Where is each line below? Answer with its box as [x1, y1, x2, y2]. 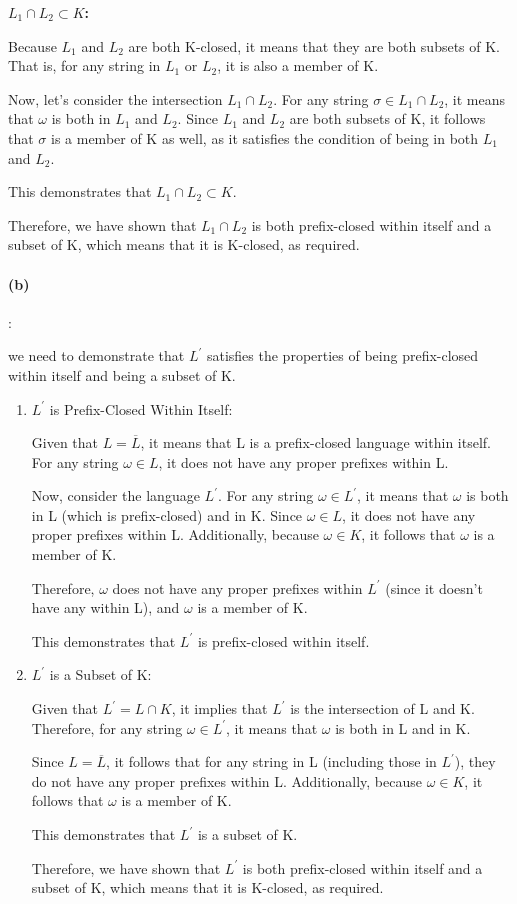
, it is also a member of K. [217, 55, 379, 76]
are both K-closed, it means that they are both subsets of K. [128, 35, 501, 56]
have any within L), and [31, 597, 180, 618]
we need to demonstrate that [8, 345, 185, 366]
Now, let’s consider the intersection [8, 88, 223, 109]
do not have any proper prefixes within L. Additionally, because [31, 770, 422, 791]
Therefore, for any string [31, 717, 183, 738]
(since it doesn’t [385, 577, 483, 598]
